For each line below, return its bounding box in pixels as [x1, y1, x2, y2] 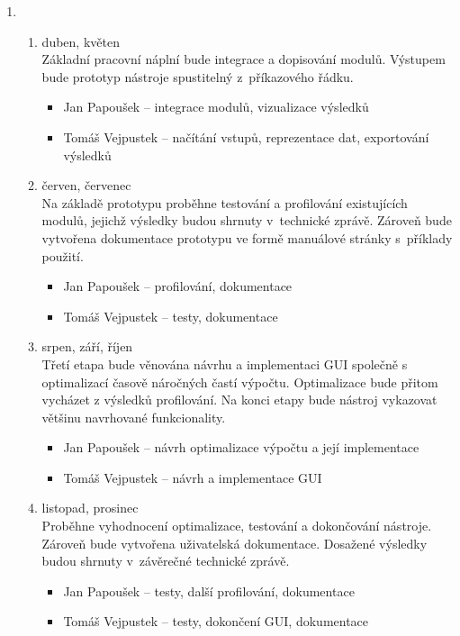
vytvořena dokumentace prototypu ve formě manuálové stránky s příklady [41, 228, 453, 247]
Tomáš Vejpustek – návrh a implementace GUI [63, 468, 322, 486]
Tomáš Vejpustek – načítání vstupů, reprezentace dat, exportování [63, 127, 429, 146]
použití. [41, 246, 84, 265]
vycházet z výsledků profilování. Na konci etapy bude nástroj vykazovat [41, 390, 437, 409]
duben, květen [41, 32, 120, 50]
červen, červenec [41, 176, 131, 195]
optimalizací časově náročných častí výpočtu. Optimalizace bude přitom [41, 372, 438, 391]
